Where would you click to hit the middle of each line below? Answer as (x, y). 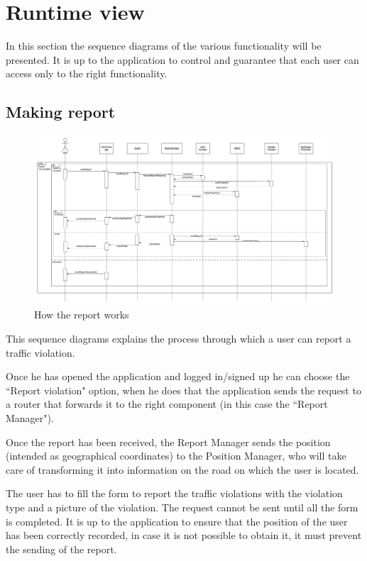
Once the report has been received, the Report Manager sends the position (168, 441)
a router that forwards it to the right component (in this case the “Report (167, 404)
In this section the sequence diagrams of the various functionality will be (164, 46)
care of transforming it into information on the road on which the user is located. (182, 469)
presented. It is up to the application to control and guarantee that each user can (182, 59)
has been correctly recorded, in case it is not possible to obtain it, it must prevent (184, 535)
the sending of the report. (61, 549)
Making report (61, 112)
